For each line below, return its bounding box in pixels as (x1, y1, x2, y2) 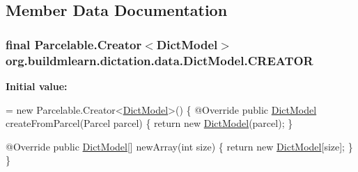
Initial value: (6, 78, 68, 93)
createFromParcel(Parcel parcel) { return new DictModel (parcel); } (6, 116, 293, 130)
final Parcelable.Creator (6, 35, 142, 53)
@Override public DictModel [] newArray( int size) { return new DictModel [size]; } (6, 139, 353, 153)
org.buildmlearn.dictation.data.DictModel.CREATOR (6, 51, 313, 69)
